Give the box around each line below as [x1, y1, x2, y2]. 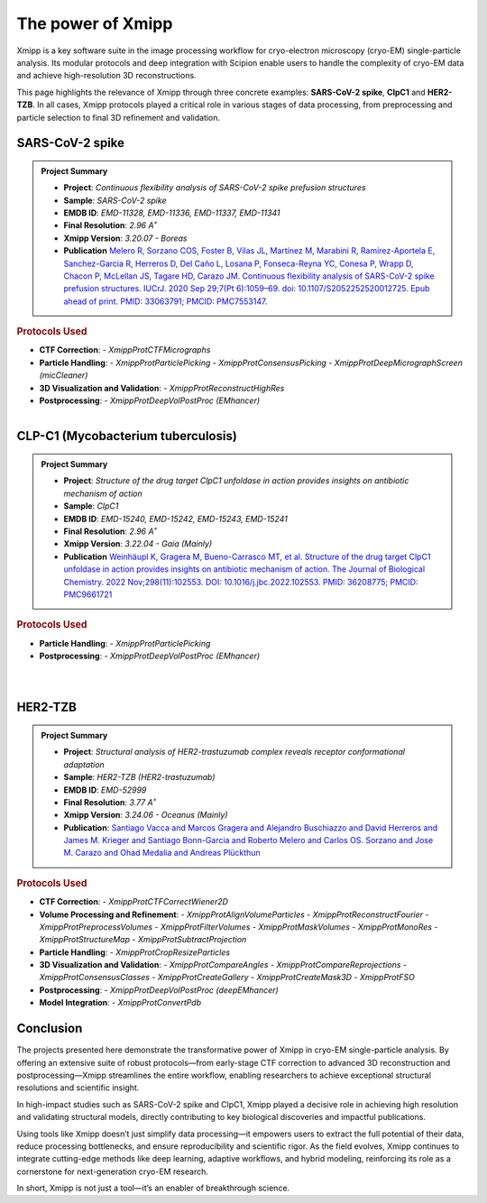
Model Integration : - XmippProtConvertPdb [39, 997, 202, 1008]
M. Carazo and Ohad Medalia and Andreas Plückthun [63, 848, 261, 859]
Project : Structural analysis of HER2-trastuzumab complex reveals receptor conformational [63, 747, 406, 758]
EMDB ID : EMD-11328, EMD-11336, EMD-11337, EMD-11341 [63, 207, 280, 218]
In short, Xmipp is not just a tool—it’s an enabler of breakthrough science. [16, 1182, 290, 1194]
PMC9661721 [63, 589, 113, 600]
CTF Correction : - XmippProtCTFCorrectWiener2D [39, 896, 229, 907]
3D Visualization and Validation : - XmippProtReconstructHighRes [39, 382, 285, 393]
